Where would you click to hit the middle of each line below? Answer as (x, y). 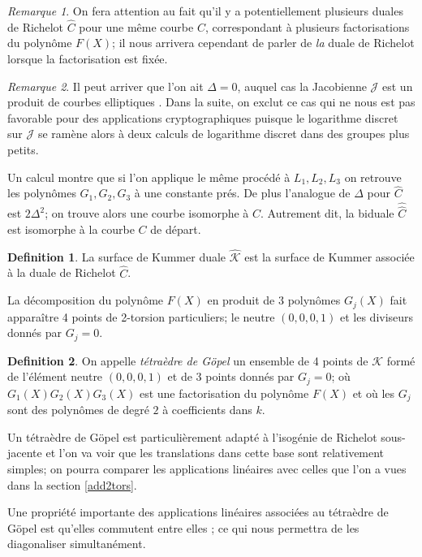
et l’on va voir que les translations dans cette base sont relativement (215, 453)
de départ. (176, 229)
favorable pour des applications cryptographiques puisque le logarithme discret (203, 117)
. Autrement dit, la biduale (327, 213)
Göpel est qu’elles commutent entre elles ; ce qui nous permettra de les (183, 527)
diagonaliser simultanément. (77, 544)
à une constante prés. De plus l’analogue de (242, 193)
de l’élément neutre (55, 376)
